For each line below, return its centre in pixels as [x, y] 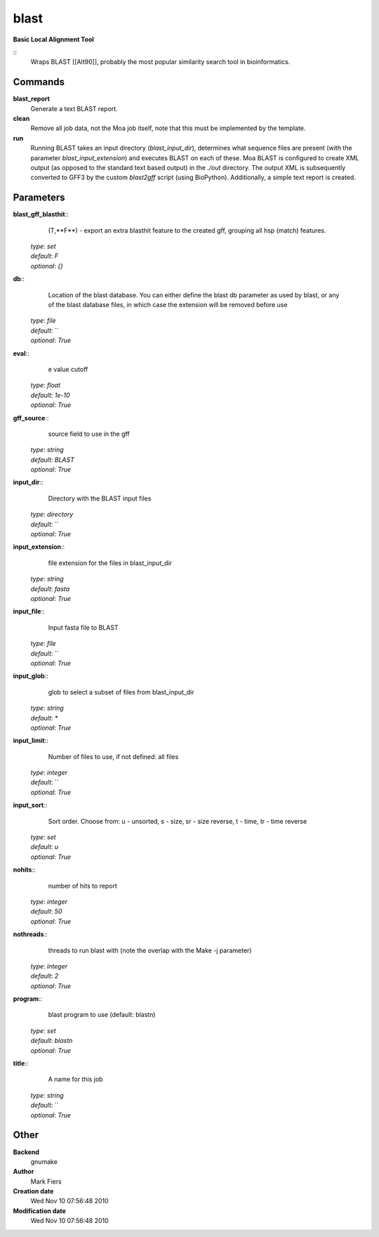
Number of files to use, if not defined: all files [113, 756]
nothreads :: [30, 934]
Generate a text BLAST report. [74, 108]
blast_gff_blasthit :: [41, 214]
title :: [21, 1063]
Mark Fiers [46, 1181]
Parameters [39, 198]
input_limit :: [31, 741]
